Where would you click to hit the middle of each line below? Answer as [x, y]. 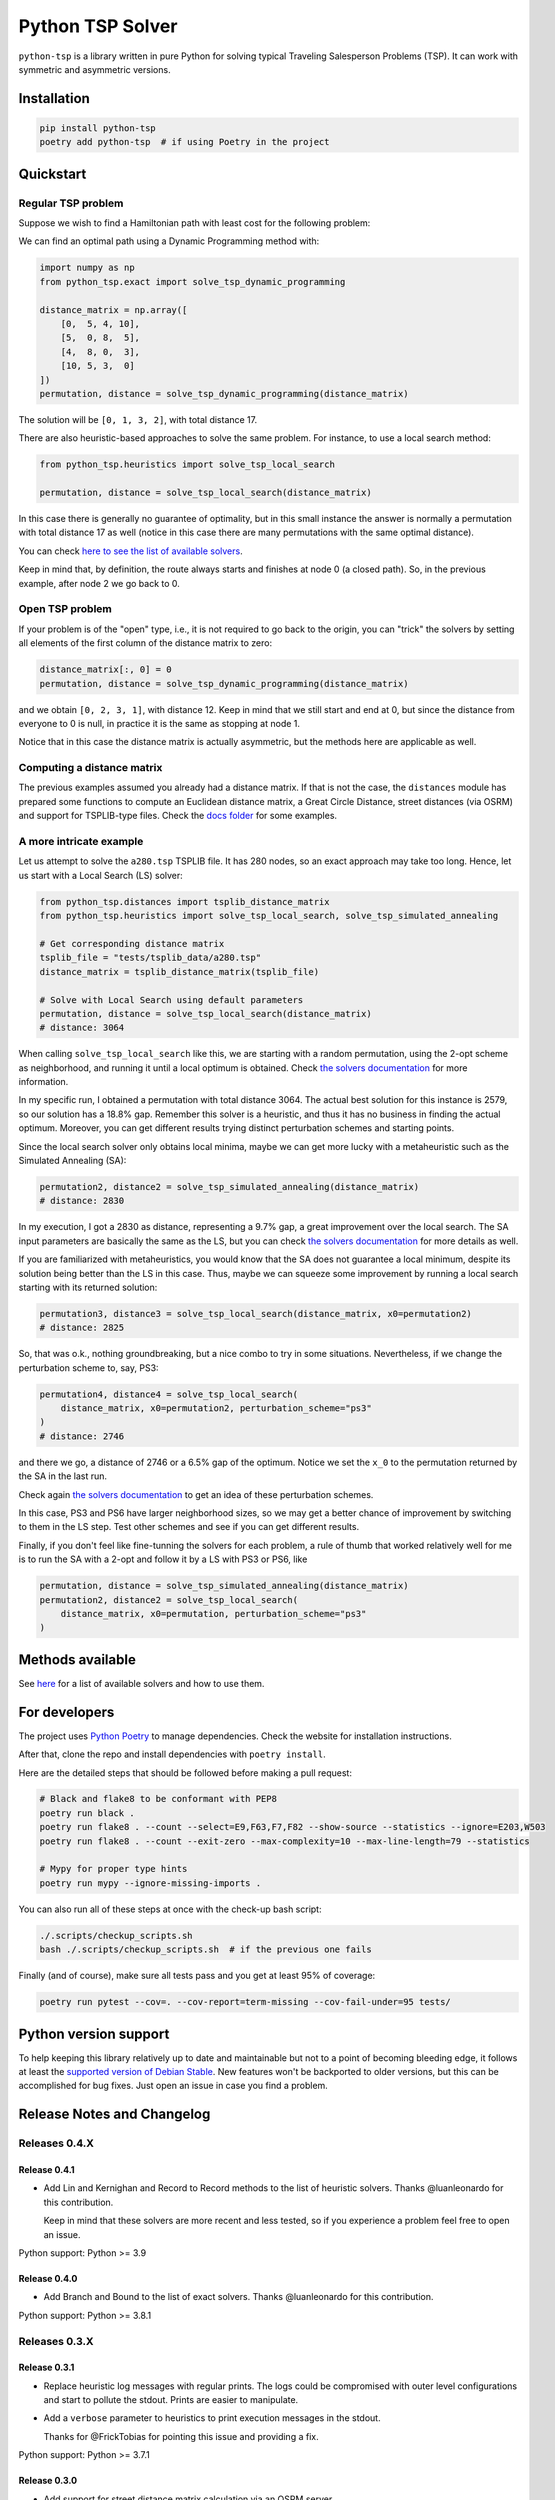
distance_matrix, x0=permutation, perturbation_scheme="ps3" [213, 1613]
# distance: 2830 [82, 1201]
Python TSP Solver [98, 26]
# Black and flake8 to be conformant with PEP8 [158, 1799]
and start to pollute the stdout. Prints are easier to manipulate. [171, 2400]
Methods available [77, 1659]
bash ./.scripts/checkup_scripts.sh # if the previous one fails [205, 1949]
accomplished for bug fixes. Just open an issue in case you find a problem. [173, 2086]
